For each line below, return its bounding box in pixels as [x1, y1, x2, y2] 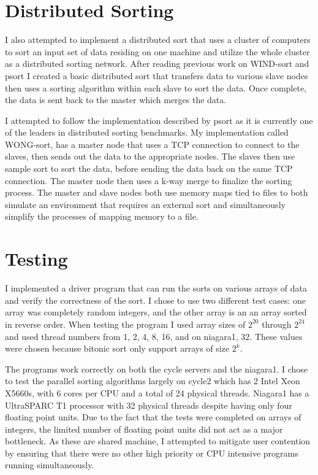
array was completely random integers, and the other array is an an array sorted [5, 306, 307, 319]
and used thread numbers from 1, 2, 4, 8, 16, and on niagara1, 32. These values [5, 330, 303, 342]
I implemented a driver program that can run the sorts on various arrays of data [5, 282, 307, 295]
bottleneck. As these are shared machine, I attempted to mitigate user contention [5, 434, 311, 447]
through [262, 317, 292, 330]
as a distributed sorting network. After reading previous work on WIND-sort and [5, 57, 309, 70]
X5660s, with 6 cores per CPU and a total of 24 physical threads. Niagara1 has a [5, 386, 309, 399]
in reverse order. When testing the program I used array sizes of [5, 317, 246, 330]
